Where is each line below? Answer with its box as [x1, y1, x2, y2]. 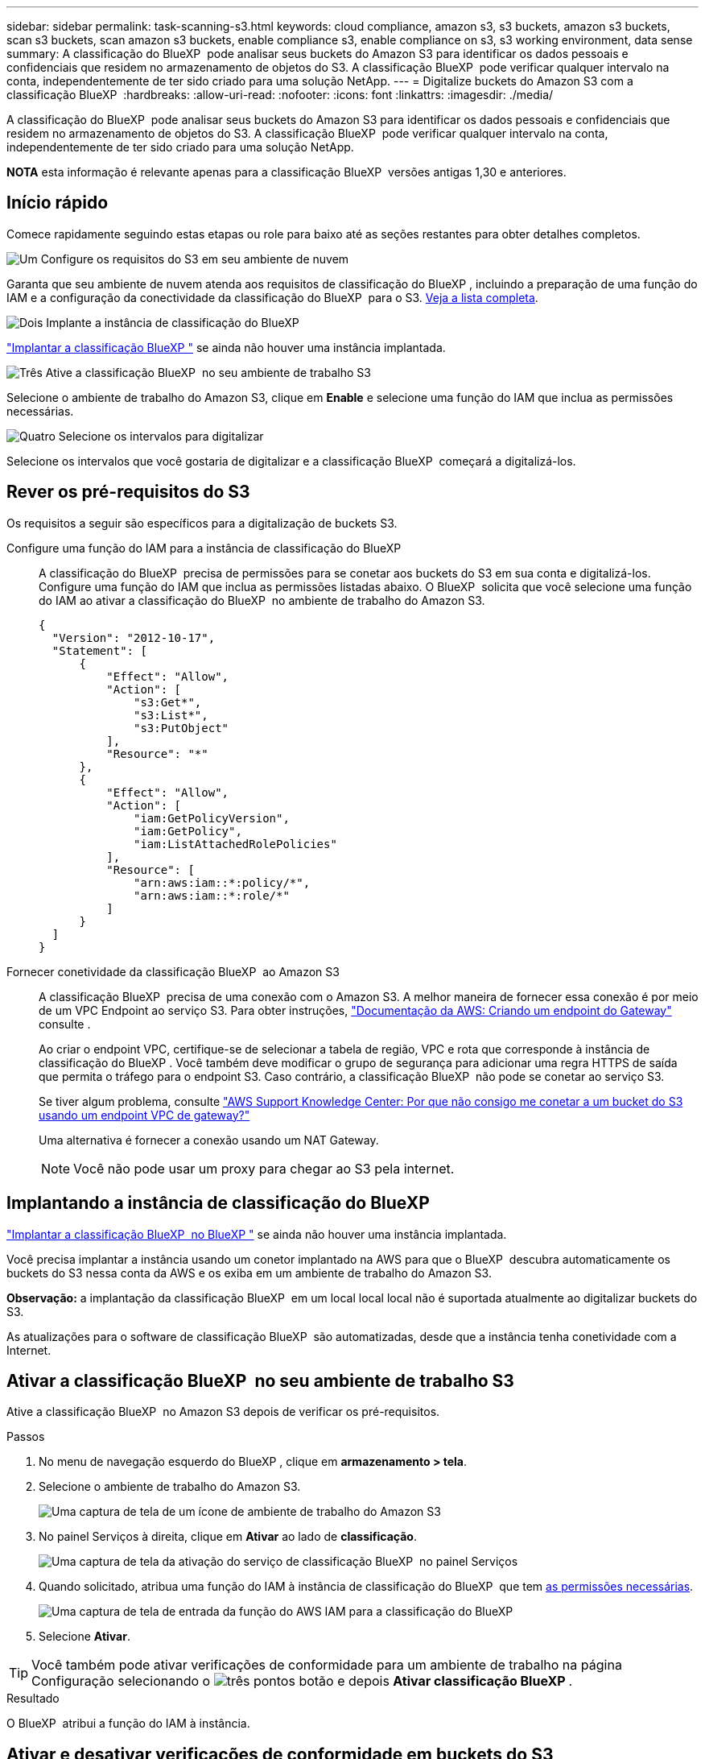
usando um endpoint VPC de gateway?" [39, 1107, 250, 1122]
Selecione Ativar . [39, 1629, 130, 1644]
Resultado [6, 1691, 60, 1706]
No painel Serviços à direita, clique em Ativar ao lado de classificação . [39, 1529, 417, 1544]
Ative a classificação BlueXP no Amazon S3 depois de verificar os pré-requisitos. [6, 1405, 440, 1419]
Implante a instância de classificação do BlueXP [46, 315, 299, 329]
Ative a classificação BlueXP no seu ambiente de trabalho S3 [45, 365, 371, 379]
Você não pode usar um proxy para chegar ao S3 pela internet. [73, 1160, 455, 1177]
